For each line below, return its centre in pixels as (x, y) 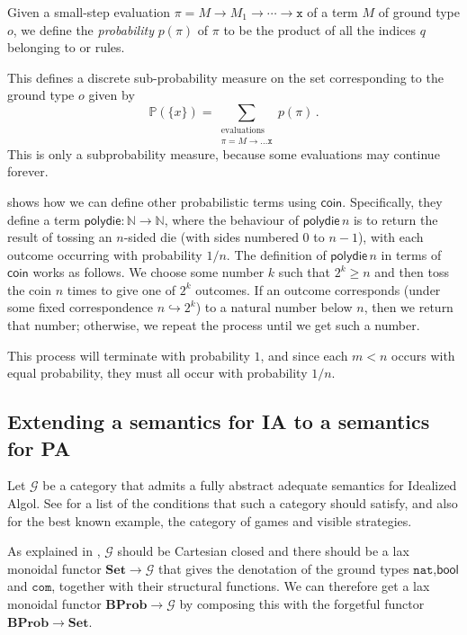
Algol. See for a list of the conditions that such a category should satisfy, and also (233, 503)
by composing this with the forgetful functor (302, 604)
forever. (28, 171)
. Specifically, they (392, 201)
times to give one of (121, 289)
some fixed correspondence (80, 307)
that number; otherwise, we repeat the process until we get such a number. (214, 325)
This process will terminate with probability (129, 355)
